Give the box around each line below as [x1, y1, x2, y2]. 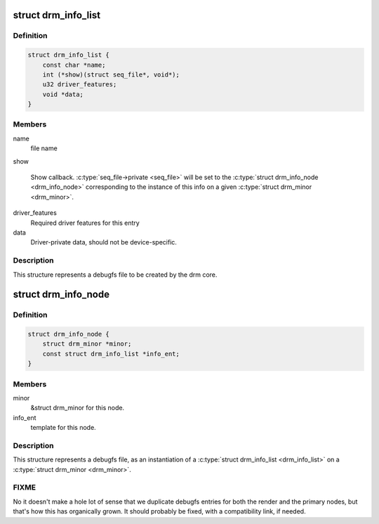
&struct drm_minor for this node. [30, 404, 125, 412]
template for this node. [30, 424, 96, 432]
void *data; [42, 90, 84, 98]
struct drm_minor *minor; [42, 340, 132, 348]
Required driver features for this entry [30, 218, 140, 227]
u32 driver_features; [42, 81, 117, 89]
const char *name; [42, 60, 106, 69]
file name [30, 144, 58, 152]
